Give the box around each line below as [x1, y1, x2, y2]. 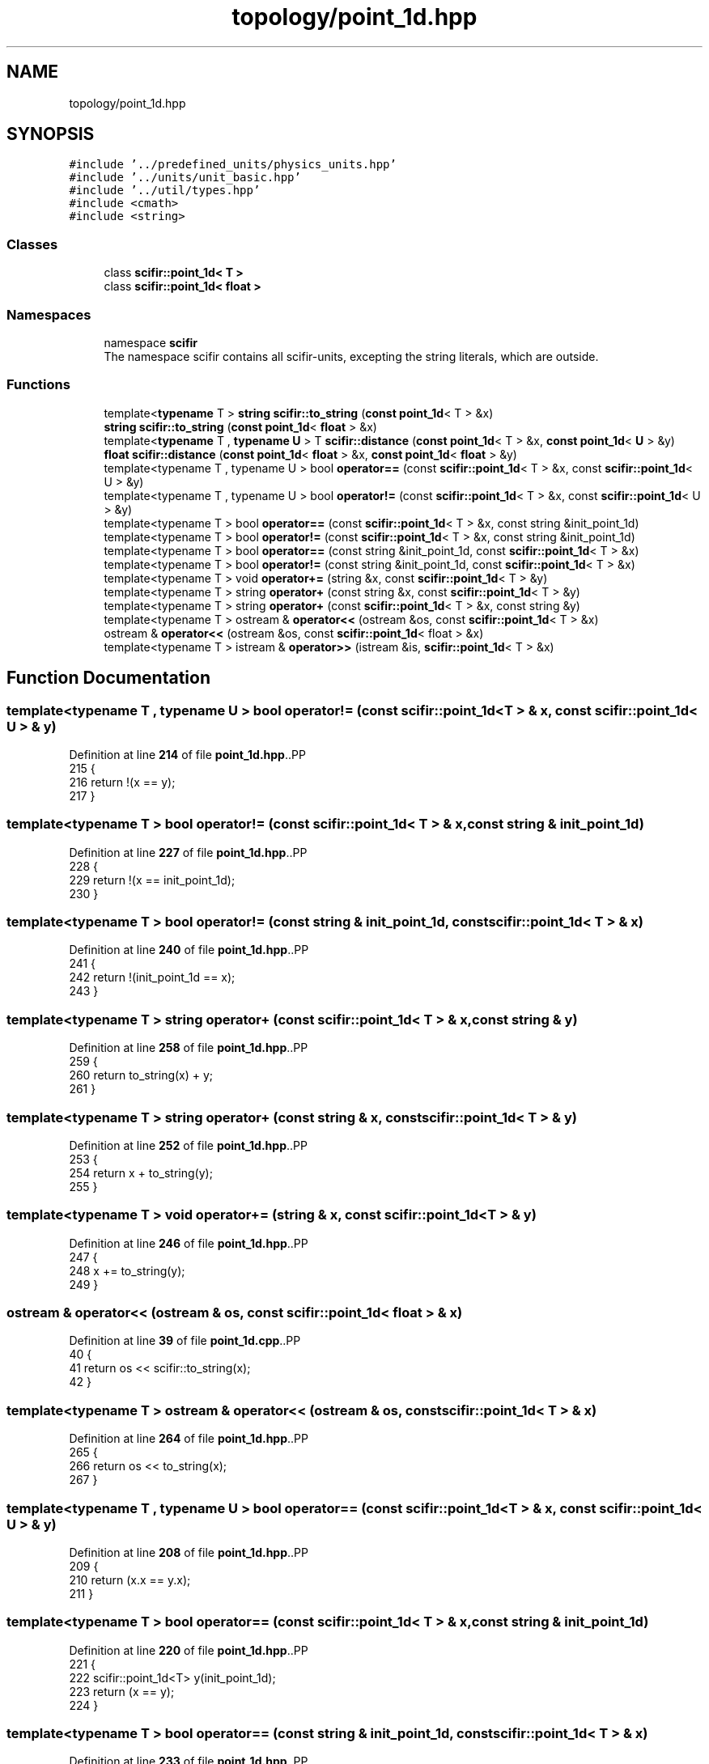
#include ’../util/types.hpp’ [69, 184, 261, 197]
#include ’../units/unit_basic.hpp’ [69, 171, 301, 184]
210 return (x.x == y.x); [69, 1572, 191, 1587]
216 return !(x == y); [69, 774, 176, 789]
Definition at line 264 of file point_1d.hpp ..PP [69, 1431, 308, 1446]
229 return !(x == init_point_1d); [69, 872, 236, 887]
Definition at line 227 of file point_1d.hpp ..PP [69, 845, 308, 859]
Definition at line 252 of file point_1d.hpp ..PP [69, 1138, 308, 1152]
